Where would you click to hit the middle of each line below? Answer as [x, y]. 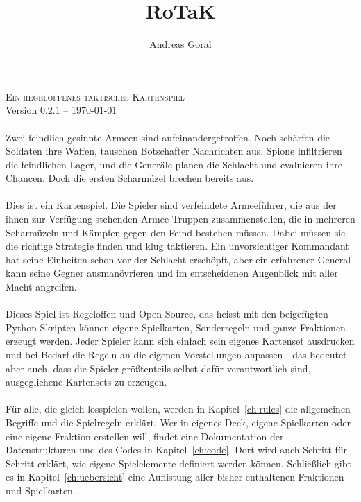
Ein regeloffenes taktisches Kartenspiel [95, 96]
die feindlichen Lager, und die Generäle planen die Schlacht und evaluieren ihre [174, 164]
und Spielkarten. [41, 490]
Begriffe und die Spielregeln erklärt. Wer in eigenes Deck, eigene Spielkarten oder [178, 422]
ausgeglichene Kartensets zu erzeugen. [86, 382]
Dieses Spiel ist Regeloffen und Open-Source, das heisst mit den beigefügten [167, 314]
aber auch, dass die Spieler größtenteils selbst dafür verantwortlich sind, [158, 368]
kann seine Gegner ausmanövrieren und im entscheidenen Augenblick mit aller [172, 273]
